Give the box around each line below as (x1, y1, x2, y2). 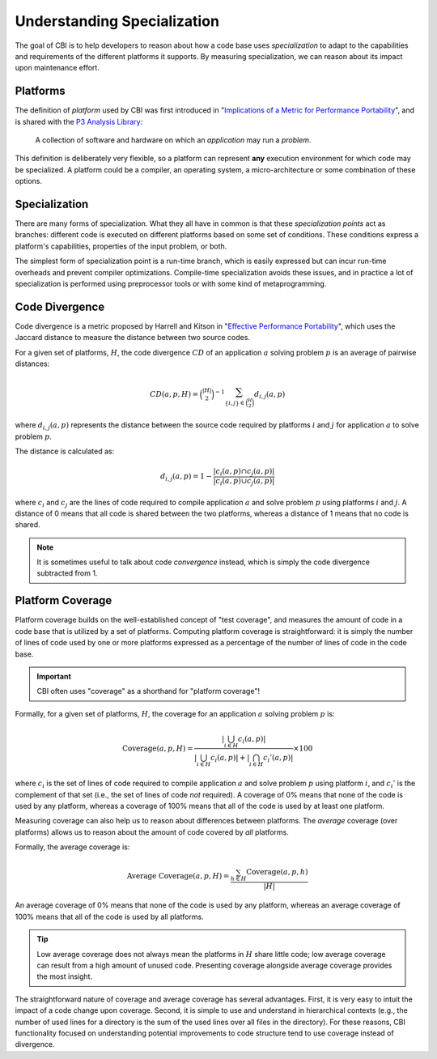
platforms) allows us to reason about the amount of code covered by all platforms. (15, 827, 289, 837)
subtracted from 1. (36, 568, 98, 578)
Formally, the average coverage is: (15, 842, 130, 852)
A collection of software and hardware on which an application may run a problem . (35, 135, 312, 145)
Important (36, 671, 72, 681)
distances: (15, 359, 50, 368)
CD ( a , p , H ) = (150, 389, 198, 398)
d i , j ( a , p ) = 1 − (160, 472, 212, 483)
